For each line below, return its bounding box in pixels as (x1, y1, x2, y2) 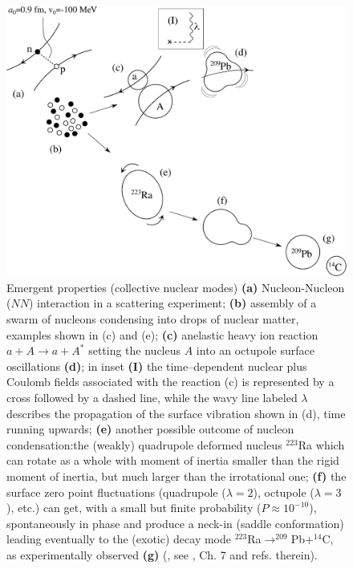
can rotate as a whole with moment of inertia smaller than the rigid (6, 452, 339, 469)
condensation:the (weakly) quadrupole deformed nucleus (6, 436, 282, 453)
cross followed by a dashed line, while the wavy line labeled (6, 388, 298, 405)
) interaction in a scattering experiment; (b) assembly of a (28, 295, 317, 311)
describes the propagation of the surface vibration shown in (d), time (6, 404, 346, 421)
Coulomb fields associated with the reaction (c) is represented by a (6, 373, 335, 390)
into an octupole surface (196, 342, 314, 359)
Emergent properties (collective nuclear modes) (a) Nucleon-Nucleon (6, 278, 345, 295)
